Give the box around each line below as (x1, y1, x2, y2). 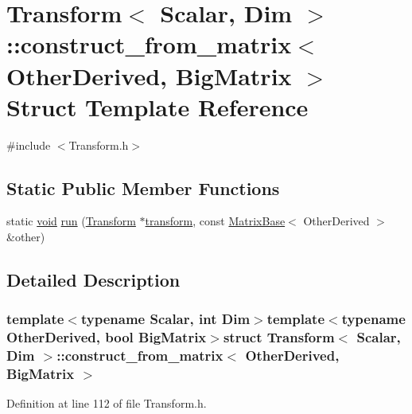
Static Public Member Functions (6, 175, 280, 200)
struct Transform (223, 327, 335, 347)
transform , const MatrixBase (145, 213, 286, 229)
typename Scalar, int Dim (80, 309, 251, 329)
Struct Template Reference (6, 90, 309, 123)
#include (6, 136, 51, 153)
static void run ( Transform (6, 213, 136, 229)
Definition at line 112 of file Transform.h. (6, 395, 207, 412)
